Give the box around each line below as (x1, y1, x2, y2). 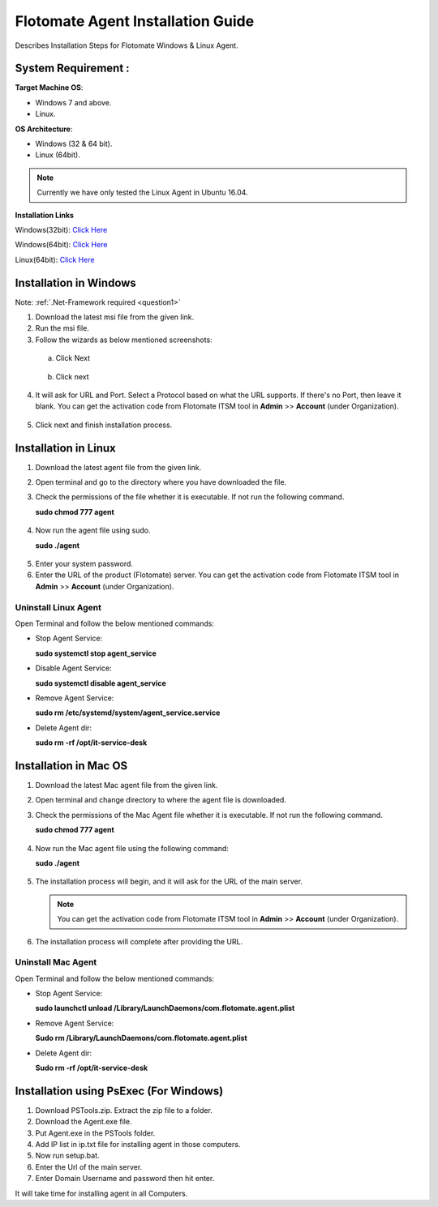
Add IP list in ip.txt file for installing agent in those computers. (35, 1140, 241, 1149)
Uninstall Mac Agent (15, 957, 97, 968)
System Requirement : (15, 62, 130, 75)
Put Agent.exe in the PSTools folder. (35, 1128, 156, 1138)
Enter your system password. (35, 559, 134, 569)
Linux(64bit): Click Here (15, 255, 95, 264)
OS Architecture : (15, 124, 73, 134)
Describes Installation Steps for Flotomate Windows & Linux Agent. (15, 41, 238, 50)
